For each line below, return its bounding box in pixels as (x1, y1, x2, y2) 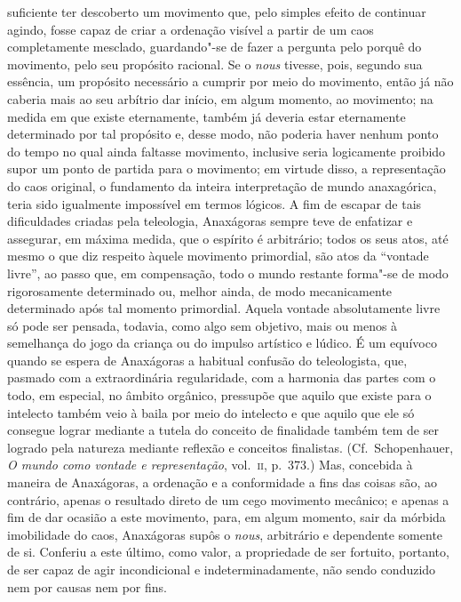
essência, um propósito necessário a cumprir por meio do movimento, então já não (7, 72, 454, 91)
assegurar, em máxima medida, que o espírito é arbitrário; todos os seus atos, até (7, 229, 449, 247)
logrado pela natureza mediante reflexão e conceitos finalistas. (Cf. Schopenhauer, (7, 437, 454, 456)
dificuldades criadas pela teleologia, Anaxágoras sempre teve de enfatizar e (7, 212, 413, 230)
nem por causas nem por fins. (7, 577, 167, 596)
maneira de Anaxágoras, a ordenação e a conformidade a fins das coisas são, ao (7, 473, 437, 492)
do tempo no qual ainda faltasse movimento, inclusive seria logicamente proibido (7, 141, 446, 160)
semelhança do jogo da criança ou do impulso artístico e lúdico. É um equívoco (7, 333, 437, 352)
